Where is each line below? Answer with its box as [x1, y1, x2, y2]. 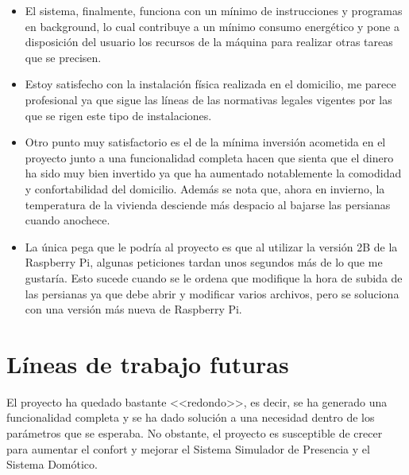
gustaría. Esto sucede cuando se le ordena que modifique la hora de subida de [25, 269, 403, 286]
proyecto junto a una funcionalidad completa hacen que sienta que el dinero [25, 149, 394, 165]
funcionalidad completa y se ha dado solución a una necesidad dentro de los [6, 409, 375, 426]
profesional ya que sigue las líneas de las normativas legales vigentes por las [25, 91, 392, 107]
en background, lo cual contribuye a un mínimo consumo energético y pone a [25, 18, 399, 34]
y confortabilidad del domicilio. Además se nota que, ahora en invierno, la [25, 180, 385, 197]
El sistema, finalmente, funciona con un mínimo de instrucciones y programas [25, 2, 403, 18]
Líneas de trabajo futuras [6, 347, 289, 380]
